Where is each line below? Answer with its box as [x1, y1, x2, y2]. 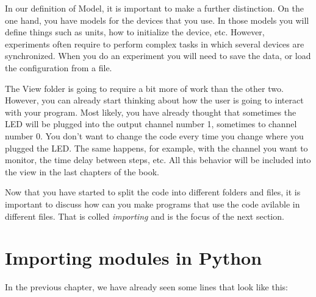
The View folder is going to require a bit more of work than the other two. [5, 82, 284, 94]
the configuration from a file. [5, 61, 112, 74]
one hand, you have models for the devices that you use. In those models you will [5, 13, 309, 26]
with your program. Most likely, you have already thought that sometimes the [5, 105, 296, 118]
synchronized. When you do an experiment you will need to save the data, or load [5, 49, 311, 62]
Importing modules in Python [5, 245, 262, 270]
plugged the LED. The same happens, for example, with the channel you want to [5, 141, 308, 154]
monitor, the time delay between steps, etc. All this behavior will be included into [5, 153, 311, 166]
